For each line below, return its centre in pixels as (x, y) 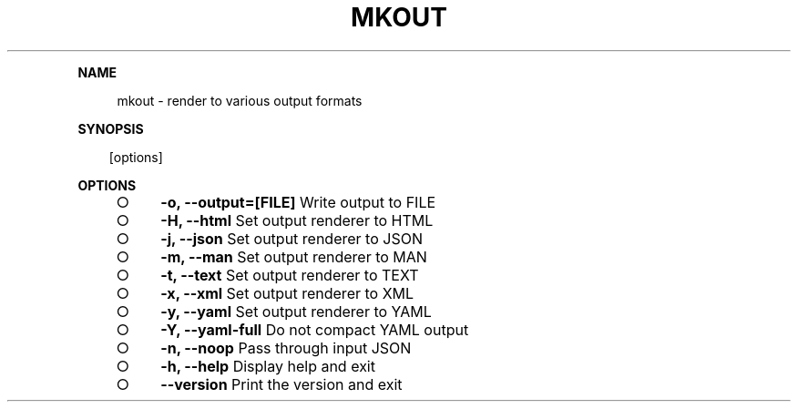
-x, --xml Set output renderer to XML (287, 293)
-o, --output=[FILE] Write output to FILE (298, 202)
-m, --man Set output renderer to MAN (294, 256)
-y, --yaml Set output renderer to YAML (296, 311)
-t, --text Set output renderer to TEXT (290, 275)
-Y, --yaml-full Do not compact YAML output (315, 329)
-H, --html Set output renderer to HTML (297, 220)
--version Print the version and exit (281, 384)
